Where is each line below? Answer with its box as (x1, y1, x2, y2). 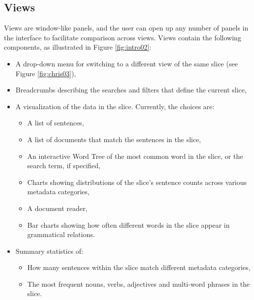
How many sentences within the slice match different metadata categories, (27, 262, 251, 272)
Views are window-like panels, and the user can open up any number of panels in (4, 23, 249, 33)
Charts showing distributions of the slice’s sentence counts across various (27, 177, 247, 187)
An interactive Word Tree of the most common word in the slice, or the (27, 150, 243, 161)
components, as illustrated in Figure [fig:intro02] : (4, 42, 152, 52)
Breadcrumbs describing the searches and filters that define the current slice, (15, 85, 247, 95)
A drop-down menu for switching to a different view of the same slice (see (15, 58, 238, 68)
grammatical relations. (27, 229, 95, 240)
